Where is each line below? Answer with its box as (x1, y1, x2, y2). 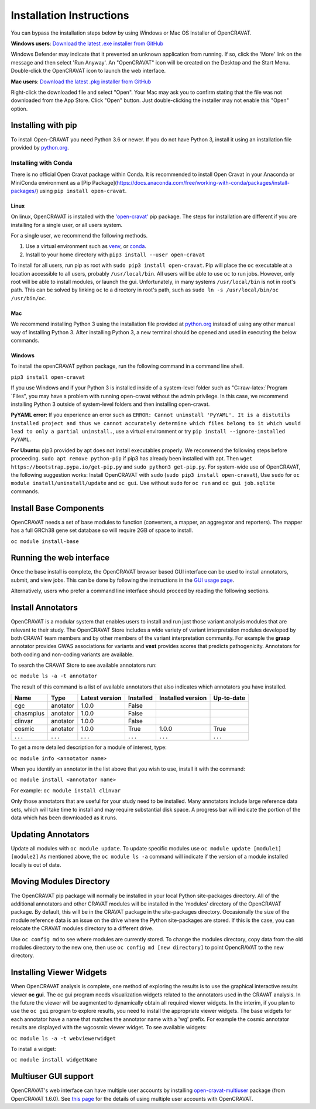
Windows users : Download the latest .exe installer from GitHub (11, 40, 164, 47)
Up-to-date (213, 694, 246, 702)
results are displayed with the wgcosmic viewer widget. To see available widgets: (11, 1024, 207, 1031)
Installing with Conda (11, 158, 73, 167)
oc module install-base (11, 538, 79, 545)
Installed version (159, 694, 207, 702)
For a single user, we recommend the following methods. (11, 232, 148, 239)
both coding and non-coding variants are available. (11, 651, 134, 658)
